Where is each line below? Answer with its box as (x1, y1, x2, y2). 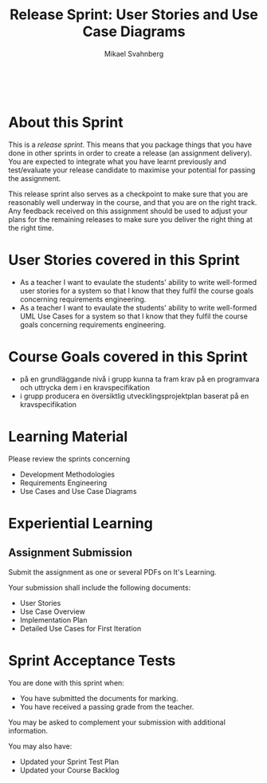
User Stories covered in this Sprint (8, 251, 241, 269)
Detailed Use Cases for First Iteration (19, 623, 142, 633)
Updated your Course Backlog (19, 765, 120, 775)
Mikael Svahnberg (104, 49, 164, 58)
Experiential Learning (8, 514, 153, 532)
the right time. (8, 223, 54, 232)
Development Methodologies (19, 469, 116, 479)
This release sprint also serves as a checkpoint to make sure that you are (8, 189, 249, 199)
